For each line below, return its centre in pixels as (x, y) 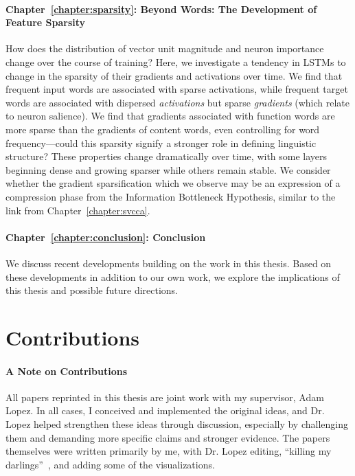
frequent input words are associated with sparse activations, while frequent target (177, 89)
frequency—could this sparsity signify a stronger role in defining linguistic (161, 143)
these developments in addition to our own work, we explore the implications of (173, 276)
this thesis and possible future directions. (92, 290)
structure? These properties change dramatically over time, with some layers (167, 156)
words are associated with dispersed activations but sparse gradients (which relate (178, 102)
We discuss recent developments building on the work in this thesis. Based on (169, 263)
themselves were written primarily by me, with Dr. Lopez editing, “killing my (169, 451)
